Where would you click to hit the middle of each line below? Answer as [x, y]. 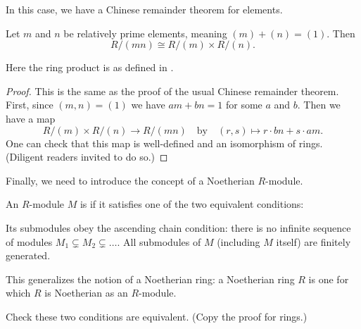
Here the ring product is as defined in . [90, 67]
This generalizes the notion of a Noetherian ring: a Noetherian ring [150, 279]
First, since [30, 105]
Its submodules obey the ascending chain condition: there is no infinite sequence [178, 227]
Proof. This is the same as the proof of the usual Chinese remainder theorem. [172, 91]
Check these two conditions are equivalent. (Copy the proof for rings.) [157, 316]
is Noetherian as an [86, 293]
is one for [329, 279]
